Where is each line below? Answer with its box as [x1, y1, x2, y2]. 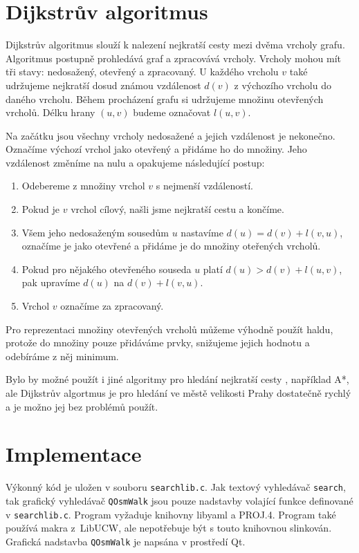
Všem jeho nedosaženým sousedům [21, 225, 169, 239]
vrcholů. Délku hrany [6, 105, 95, 120]
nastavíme [181, 225, 223, 239]
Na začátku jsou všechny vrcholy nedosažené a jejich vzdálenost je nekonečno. [6, 128, 335, 142]
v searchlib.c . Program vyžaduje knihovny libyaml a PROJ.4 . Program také [6, 507, 336, 521]
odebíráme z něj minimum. [6, 348, 119, 363]
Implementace [6, 440, 142, 468]
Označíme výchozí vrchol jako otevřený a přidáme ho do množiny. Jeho [6, 142, 307, 156]
